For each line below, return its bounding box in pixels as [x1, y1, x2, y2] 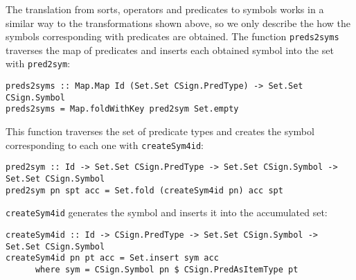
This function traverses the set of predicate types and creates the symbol [6, 124, 314, 139]
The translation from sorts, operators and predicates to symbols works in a [6, 2, 324, 16]
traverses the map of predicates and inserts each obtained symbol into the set [6, 42, 334, 57]
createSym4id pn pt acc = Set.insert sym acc [6, 253, 219, 263]
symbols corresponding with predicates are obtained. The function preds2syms [6, 29, 339, 44]
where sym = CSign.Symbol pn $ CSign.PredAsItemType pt [35, 264, 299, 274]
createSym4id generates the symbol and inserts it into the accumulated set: [6, 205, 328, 220]
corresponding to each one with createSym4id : [6, 137, 204, 152]
